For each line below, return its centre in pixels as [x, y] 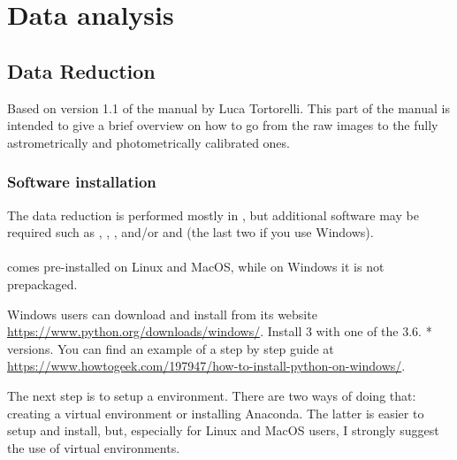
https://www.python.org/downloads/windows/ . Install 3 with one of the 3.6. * [220, 331]
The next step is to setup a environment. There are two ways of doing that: [212, 395]
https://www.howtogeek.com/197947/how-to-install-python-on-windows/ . [206, 366]
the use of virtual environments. [94, 447]
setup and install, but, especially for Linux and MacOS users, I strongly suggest [223, 430]
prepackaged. [42, 284]
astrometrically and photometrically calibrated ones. [149, 142]
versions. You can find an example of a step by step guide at [171, 348]
